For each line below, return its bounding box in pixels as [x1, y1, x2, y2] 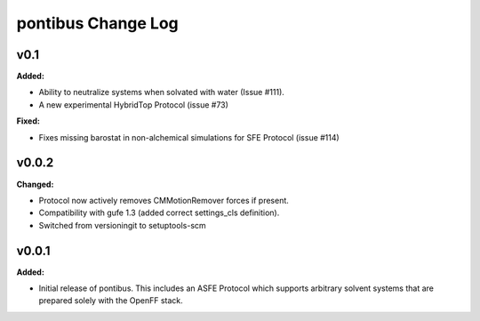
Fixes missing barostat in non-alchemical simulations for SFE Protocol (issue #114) [38, 132, 340, 142]
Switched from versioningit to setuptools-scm [38, 220, 206, 230]
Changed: [16, 179, 54, 189]
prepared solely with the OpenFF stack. [38, 295, 184, 306]
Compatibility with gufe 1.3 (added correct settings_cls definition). [38, 207, 280, 218]
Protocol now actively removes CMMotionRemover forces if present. [38, 195, 289, 205]
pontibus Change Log [16, 13, 180, 33]
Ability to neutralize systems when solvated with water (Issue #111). [38, 87, 284, 98]
